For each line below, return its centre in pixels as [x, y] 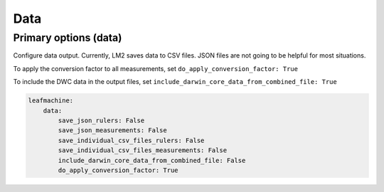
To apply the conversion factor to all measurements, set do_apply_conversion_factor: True [156, 68]
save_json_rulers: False [101, 120]
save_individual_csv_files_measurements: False [143, 150]
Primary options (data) [68, 38]
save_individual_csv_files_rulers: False [131, 140]
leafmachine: [51, 101]
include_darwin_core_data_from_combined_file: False [152, 160]
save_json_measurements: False [112, 130]
